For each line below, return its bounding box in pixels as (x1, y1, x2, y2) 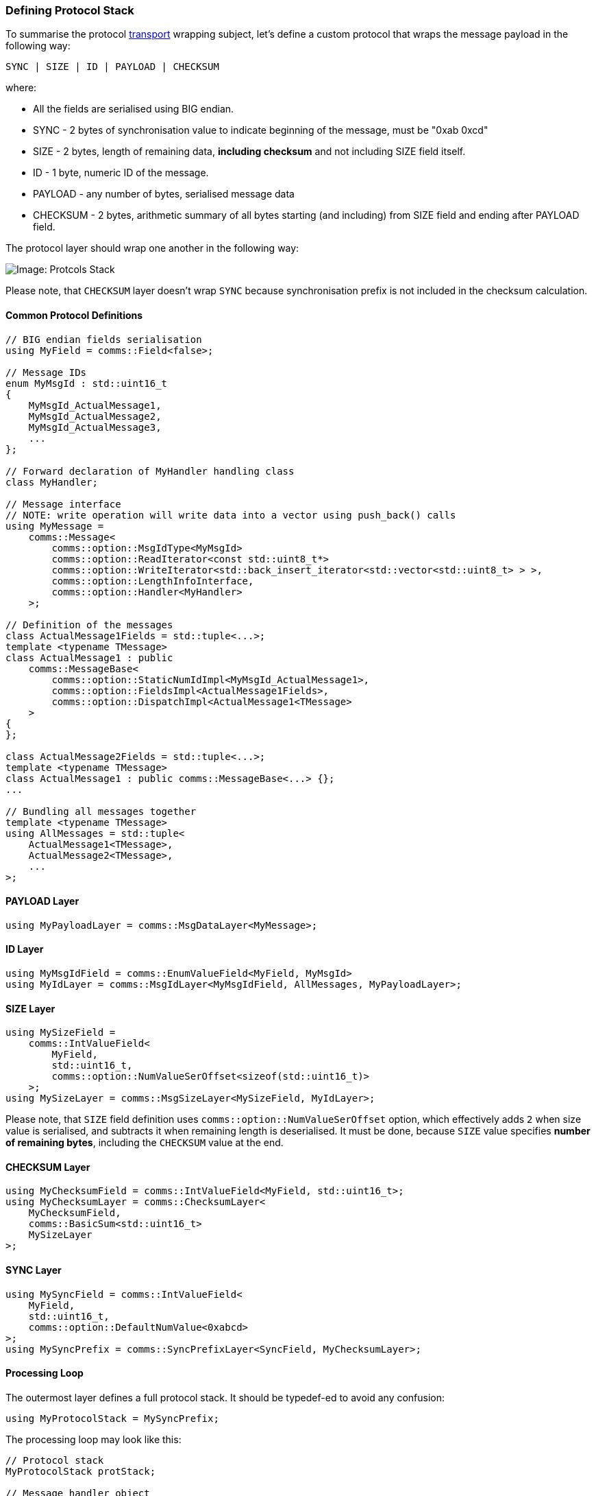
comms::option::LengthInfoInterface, (51, 575, 254, 586)
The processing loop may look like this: (5, 1433, 182, 1445)
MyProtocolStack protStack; (5, 1465, 156, 1477)
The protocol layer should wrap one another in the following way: (5, 242, 299, 254)
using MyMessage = (5, 520, 104, 532)
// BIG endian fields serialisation (5, 333, 202, 345)
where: (5, 82, 37, 94)
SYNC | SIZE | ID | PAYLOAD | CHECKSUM (5, 61, 219, 73)
